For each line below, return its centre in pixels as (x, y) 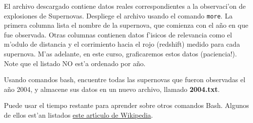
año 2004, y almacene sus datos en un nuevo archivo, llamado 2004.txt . (112, 89)
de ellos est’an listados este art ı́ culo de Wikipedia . (78, 115)
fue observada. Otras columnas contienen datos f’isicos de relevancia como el (118, 34)
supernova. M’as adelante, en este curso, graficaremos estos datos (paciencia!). (120, 54)
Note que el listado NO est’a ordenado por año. (75, 63)
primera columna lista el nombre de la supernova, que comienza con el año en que (126, 25)
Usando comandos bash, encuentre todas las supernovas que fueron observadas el (125, 79)
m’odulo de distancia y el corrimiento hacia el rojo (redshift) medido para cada (122, 44)
